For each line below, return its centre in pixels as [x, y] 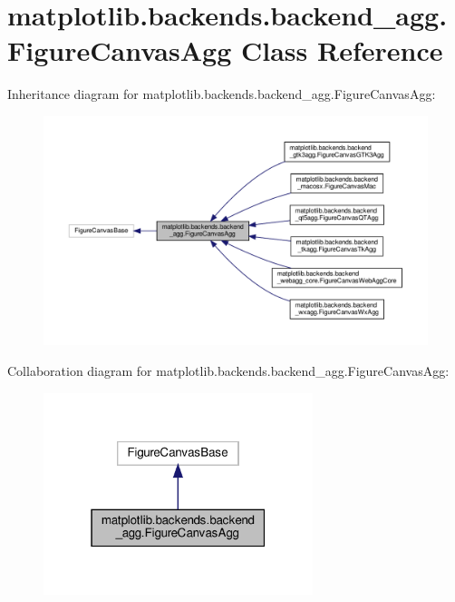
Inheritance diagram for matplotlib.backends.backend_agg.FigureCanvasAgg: [222, 94]
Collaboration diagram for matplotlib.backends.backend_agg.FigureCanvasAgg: [228, 371]
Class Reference [342, 50]
